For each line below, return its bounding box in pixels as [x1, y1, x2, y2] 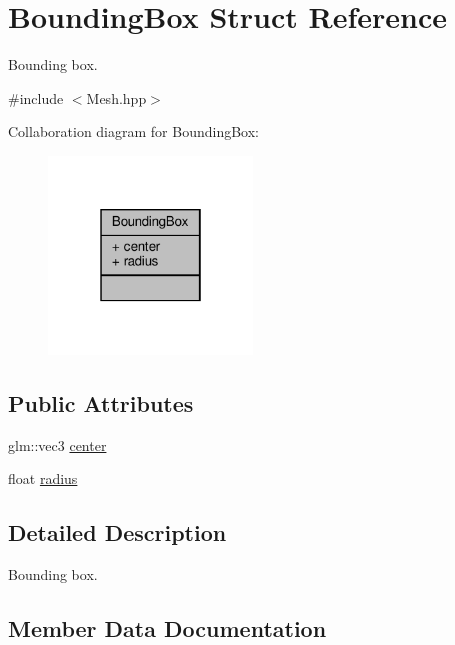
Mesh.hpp [86, 87, 147, 108]
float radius [8, 468, 78, 489]
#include [8, 87, 64, 108]
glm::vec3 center [8, 434, 107, 455]
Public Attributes [8, 387, 194, 418]
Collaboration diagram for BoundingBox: [8, 121, 260, 142]
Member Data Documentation [8, 613, 327, 643]
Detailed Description [8, 517, 227, 548]
